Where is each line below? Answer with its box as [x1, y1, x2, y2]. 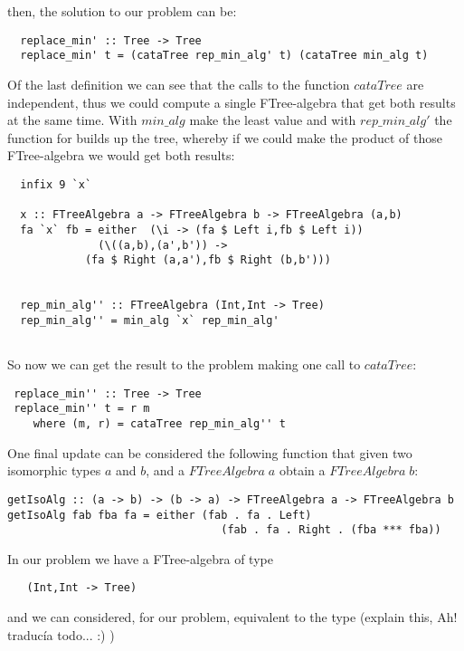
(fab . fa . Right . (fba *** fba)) [221, 523, 441, 537]
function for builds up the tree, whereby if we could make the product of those [7, 128, 442, 147]
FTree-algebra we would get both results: [7, 146, 235, 165]
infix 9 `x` [20, 177, 92, 191]
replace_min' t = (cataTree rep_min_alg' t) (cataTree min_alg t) [20, 49, 429, 62]
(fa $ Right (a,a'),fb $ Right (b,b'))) [84, 254, 331, 267]
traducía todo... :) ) [7, 625, 115, 644]
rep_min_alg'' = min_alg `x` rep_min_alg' [20, 313, 279, 327]
